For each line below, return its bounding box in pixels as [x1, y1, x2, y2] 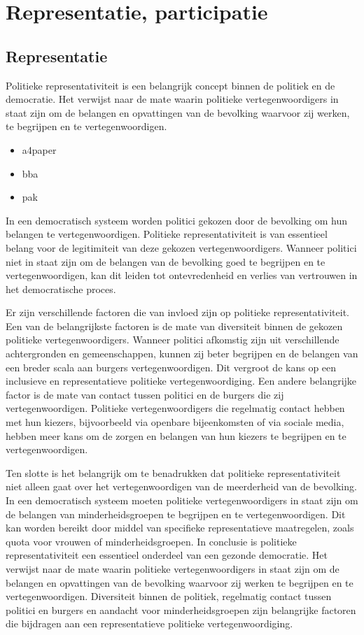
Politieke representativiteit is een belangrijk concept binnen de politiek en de [6, 78, 335, 92]
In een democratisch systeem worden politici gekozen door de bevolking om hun [6, 213, 347, 227]
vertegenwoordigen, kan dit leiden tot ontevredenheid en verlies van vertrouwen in [6, 268, 358, 283]
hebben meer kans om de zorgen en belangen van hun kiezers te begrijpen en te [6, 428, 346, 443]
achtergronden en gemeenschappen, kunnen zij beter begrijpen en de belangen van [6, 346, 358, 361]
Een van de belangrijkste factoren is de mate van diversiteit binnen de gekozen [6, 318, 343, 333]
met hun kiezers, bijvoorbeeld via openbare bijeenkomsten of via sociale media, [6, 415, 344, 429]
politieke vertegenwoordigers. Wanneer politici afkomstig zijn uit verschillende [6, 332, 339, 347]
